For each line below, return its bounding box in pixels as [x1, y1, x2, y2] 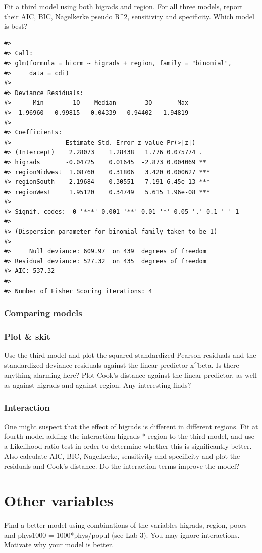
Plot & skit [4, 330, 50, 342]
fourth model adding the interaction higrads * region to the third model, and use [4, 431, 254, 441]
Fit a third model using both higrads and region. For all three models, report [4, 1, 243, 11]
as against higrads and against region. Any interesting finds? [4, 380, 191, 390]
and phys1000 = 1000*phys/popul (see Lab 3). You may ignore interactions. [4, 529, 240, 540]
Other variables [4, 490, 114, 511]
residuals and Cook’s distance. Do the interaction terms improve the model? [4, 460, 240, 471]
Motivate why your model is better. [4, 539, 114, 550]
